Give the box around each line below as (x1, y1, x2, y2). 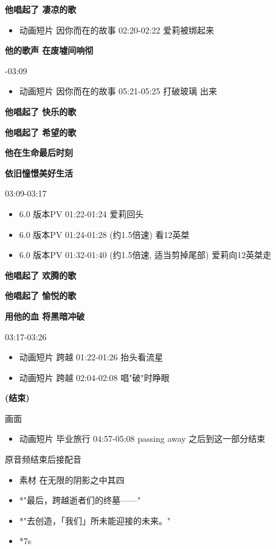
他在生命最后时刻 (5, 146, 73, 159)
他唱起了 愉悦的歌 (5, 289, 77, 302)
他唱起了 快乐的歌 (5, 105, 77, 117)
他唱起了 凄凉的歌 (5, 3, 77, 15)
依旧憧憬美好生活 (5, 166, 73, 179)
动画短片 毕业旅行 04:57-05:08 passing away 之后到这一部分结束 (19, 432, 266, 445)
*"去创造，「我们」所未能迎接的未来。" (19, 514, 171, 526)
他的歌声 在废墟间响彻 (5, 44, 94, 57)
